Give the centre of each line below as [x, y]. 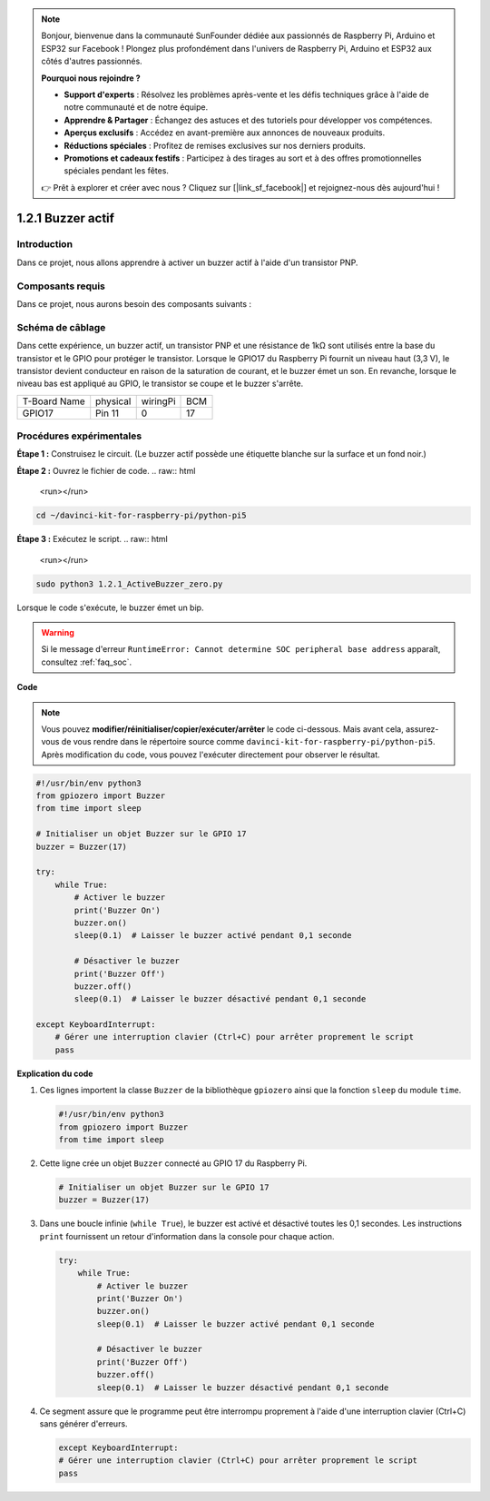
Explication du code [55, 1073]
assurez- [422, 729]
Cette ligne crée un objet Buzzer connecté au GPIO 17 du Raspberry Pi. [173, 1163]
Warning [58, 632]
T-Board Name [54, 401]
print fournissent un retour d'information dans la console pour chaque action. [187, 1236]
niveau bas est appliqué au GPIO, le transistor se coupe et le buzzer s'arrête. [160, 384]
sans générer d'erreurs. [83, 1424]
